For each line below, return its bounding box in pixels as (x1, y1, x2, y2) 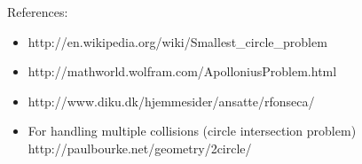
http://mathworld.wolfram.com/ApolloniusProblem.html (28, 62, 337, 81)
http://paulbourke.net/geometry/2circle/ (28, 138, 252, 157)
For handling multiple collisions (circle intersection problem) (28, 121, 357, 140)
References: (7, 3, 68, 20)
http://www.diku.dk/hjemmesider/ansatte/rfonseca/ (28, 91, 315, 110)
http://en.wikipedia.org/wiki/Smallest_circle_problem (28, 32, 327, 51)
